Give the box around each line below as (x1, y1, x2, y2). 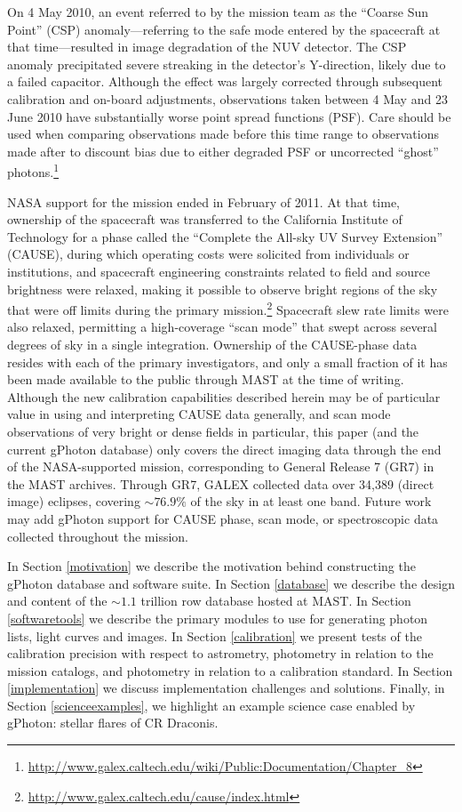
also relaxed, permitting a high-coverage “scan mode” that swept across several (7, 318, 437, 336)
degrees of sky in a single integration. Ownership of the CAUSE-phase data (7, 335, 418, 353)
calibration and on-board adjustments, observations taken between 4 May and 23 (7, 89, 448, 108)
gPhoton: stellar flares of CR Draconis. (7, 713, 219, 732)
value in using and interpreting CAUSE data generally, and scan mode (7, 405, 391, 423)
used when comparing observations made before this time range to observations (7, 125, 439, 143)
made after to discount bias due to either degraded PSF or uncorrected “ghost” (7, 141, 439, 160)
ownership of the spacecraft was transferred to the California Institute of (7, 210, 402, 229)
